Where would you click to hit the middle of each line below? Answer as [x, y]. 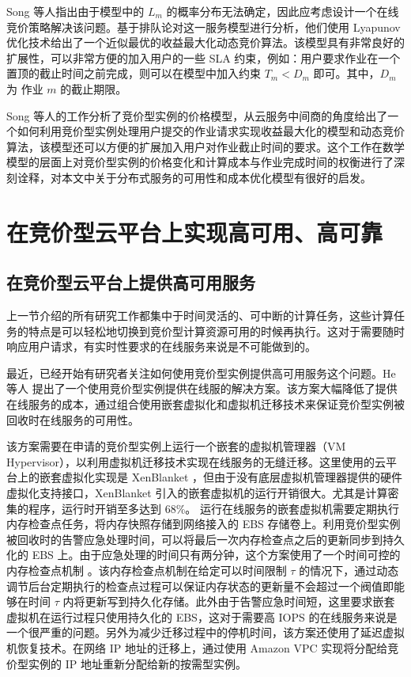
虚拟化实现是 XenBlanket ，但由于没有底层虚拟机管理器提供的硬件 [232, 477]
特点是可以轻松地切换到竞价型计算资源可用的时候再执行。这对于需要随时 [216, 331]
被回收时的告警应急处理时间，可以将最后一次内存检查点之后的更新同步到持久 [205, 539]
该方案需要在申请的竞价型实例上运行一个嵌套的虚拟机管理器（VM [176, 446]
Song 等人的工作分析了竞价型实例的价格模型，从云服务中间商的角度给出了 [197, 115]
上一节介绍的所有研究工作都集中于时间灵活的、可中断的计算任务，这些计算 [200, 316]
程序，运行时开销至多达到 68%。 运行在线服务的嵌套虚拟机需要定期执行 [213, 508]
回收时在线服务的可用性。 [73, 419]
